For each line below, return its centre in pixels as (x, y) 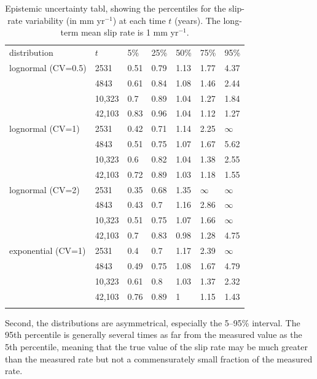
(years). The (198, 20)
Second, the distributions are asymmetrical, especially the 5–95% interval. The (153, 322)
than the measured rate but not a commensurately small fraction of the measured (159, 358)
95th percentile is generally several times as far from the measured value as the (154, 335)
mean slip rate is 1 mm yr (130, 32)
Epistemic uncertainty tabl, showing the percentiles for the (115, 8)
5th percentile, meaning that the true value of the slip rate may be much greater (156, 347)
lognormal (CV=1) (45, 128)
